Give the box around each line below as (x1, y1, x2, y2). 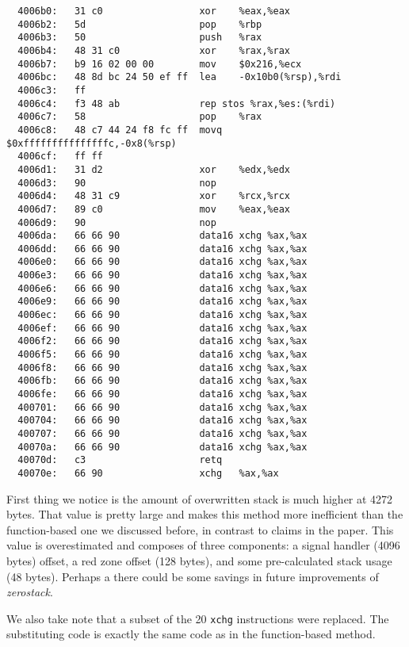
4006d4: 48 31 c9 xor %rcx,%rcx (17, 190, 290, 202)
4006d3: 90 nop (17, 177, 216, 189)
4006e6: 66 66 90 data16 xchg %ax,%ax (17, 282, 308, 294)
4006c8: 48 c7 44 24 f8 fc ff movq (17, 124, 223, 136)
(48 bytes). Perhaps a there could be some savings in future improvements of (6, 568, 379, 584)
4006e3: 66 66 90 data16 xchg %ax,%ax (17, 270, 308, 281)
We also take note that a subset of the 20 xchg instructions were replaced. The (6, 610, 389, 626)
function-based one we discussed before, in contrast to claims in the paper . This (6, 521, 394, 538)
